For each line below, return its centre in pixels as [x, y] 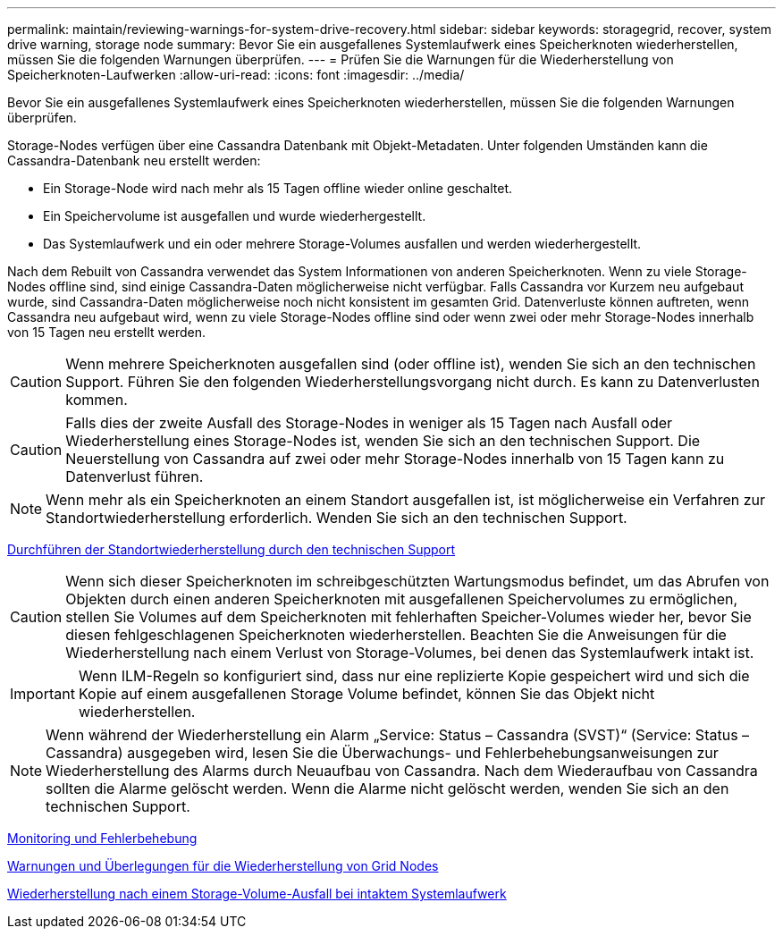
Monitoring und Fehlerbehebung [102, 838]
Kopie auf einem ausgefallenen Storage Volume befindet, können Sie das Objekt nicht [366, 694]
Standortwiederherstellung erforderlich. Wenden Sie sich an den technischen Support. [337, 518]
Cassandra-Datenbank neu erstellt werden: [134, 160]
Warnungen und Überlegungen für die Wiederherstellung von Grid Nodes [223, 866]
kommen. [97, 400]
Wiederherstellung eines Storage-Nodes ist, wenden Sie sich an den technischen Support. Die [383, 441]
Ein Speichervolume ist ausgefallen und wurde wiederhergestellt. [235, 216]
